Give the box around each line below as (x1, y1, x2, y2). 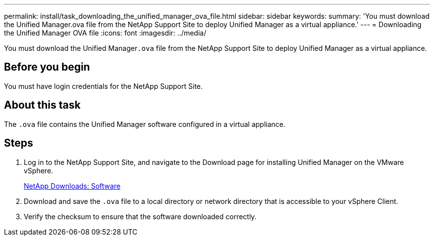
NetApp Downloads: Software (24, 181, 121, 190)
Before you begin (4, 61, 90, 74)
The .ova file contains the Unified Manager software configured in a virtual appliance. (4, 120, 286, 128)
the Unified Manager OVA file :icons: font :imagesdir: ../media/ (4, 29, 207, 37)
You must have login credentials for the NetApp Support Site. (4, 81, 203, 90)
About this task (4, 99, 81, 112)
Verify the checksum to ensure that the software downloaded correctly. (24, 212, 257, 221)
